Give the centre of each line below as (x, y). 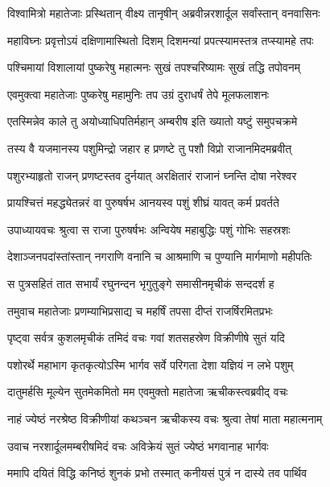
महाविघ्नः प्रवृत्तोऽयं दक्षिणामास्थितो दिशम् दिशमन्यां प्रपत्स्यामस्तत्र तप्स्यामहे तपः (161, 40)
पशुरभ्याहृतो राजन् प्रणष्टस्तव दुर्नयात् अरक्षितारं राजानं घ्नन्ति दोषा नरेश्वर (152, 175)
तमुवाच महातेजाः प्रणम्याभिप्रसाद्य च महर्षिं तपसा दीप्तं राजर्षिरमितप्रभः (140, 310)
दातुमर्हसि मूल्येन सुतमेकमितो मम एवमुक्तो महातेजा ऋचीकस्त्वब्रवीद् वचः (148, 392)
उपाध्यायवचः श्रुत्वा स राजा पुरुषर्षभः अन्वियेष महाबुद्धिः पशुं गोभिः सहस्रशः (149, 229)
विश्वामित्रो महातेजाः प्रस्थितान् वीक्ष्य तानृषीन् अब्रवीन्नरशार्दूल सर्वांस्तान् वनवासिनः (164, 13)
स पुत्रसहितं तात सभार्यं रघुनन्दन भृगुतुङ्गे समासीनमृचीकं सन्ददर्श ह (141, 283)
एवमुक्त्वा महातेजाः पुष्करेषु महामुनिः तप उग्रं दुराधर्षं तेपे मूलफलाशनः (138, 94)
